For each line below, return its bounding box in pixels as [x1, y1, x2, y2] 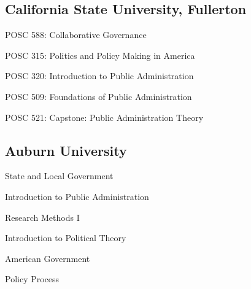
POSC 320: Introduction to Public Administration [5, 69, 194, 82]
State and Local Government [5, 169, 114, 182]
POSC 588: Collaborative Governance [5, 28, 147, 41]
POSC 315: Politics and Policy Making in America [5, 48, 195, 61]
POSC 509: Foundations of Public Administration [5, 90, 192, 102]
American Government [5, 252, 90, 264]
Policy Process [5, 272, 60, 285]
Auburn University [5, 141, 127, 160]
